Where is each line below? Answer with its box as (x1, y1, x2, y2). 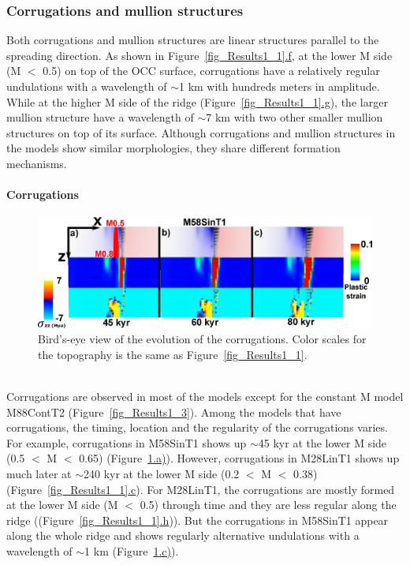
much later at (6, 466, 72, 482)
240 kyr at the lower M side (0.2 (83, 466, 240, 482)
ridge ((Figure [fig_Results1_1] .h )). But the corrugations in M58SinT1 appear (6, 511, 389, 528)
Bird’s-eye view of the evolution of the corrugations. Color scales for (38, 331, 367, 347)
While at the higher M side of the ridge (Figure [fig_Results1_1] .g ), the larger (6, 93, 388, 110)
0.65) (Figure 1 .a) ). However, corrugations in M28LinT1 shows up (79, 450, 400, 466)
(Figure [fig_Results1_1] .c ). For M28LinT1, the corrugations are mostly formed (6, 481, 395, 497)
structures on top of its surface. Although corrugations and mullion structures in (6, 124, 396, 140)
